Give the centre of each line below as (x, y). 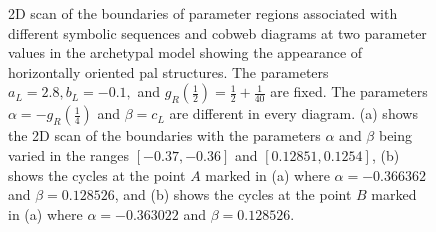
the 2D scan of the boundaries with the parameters (164, 135)
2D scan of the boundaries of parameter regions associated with (203, 13)
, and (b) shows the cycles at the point (233, 194)
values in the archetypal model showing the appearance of (185, 52)
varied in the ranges (69, 154)
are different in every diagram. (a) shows (293, 113)
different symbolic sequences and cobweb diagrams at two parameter (217, 32)
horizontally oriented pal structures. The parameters (168, 71)
